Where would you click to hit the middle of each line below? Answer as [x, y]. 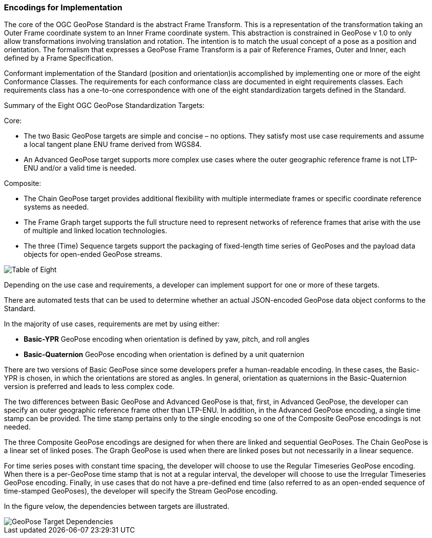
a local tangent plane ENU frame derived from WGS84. [113, 144]
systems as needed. [56, 207]
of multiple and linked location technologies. [95, 231]
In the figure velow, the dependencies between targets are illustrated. [117, 506]
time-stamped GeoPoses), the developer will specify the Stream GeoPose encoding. [141, 491]
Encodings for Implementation [63, 7]
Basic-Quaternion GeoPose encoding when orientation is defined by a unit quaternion [164, 355]
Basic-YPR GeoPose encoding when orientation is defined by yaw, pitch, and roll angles [167, 339]
